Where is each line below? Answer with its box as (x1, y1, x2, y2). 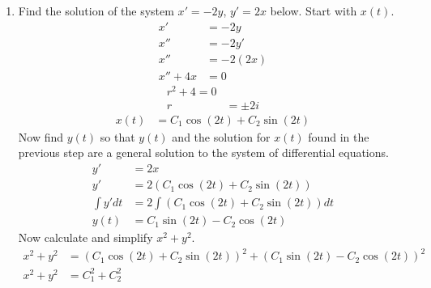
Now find (18, 128, 64, 145)
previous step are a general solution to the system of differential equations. (18, 144, 389, 161)
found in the (308, 128, 369, 145)
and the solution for (172, 128, 271, 145)
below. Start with (270, 2, 357, 19)
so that (100, 128, 135, 145)
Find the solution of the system (18, 2, 174, 19)
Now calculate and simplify (18, 229, 153, 246)
